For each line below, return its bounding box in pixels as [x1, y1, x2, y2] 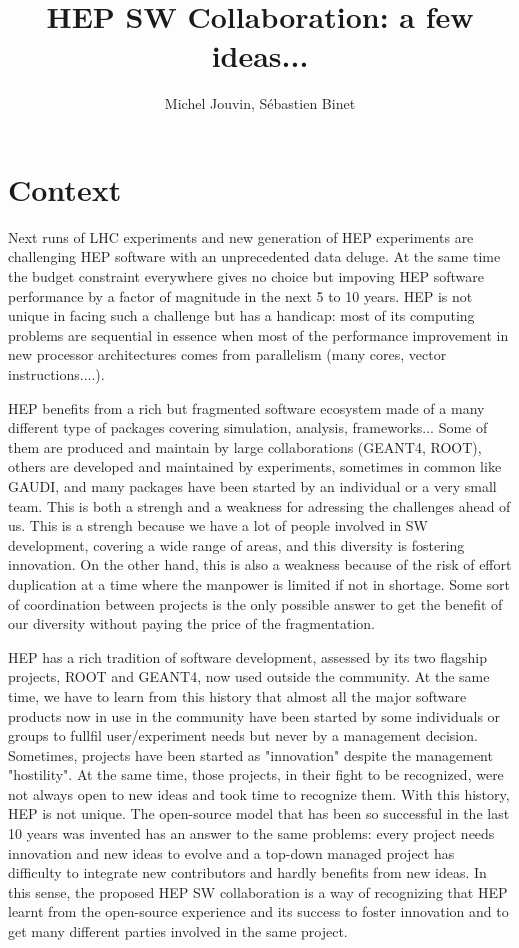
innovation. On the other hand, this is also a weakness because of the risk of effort [8, 554, 512, 575]
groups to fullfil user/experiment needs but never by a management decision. [8, 725, 478, 746]
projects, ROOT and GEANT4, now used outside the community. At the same [8, 666, 490, 687]
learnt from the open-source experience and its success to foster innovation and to [8, 901, 509, 922]
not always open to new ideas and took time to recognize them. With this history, [8, 783, 510, 804]
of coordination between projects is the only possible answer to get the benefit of [8, 593, 503, 614]
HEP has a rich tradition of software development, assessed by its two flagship [8, 646, 488, 667]
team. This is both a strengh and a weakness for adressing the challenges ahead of [8, 495, 511, 516]
